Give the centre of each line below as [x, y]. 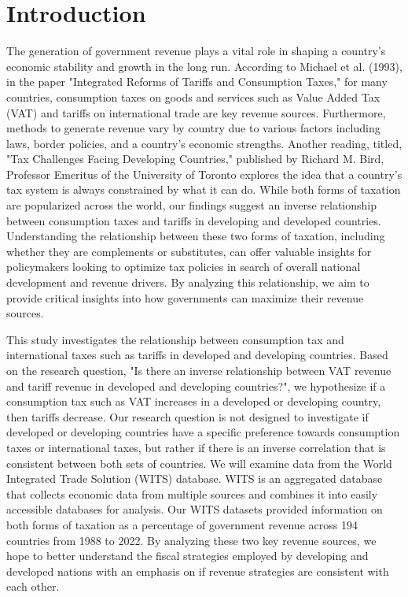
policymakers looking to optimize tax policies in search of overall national [184, 267]
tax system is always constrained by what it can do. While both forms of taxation [204, 189]
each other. [33, 586]
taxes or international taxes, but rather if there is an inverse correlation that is [196, 447]
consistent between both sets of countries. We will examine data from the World [199, 463]
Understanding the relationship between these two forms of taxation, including [196, 236]
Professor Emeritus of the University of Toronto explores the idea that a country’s [204, 174]
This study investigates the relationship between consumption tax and [175, 339]
